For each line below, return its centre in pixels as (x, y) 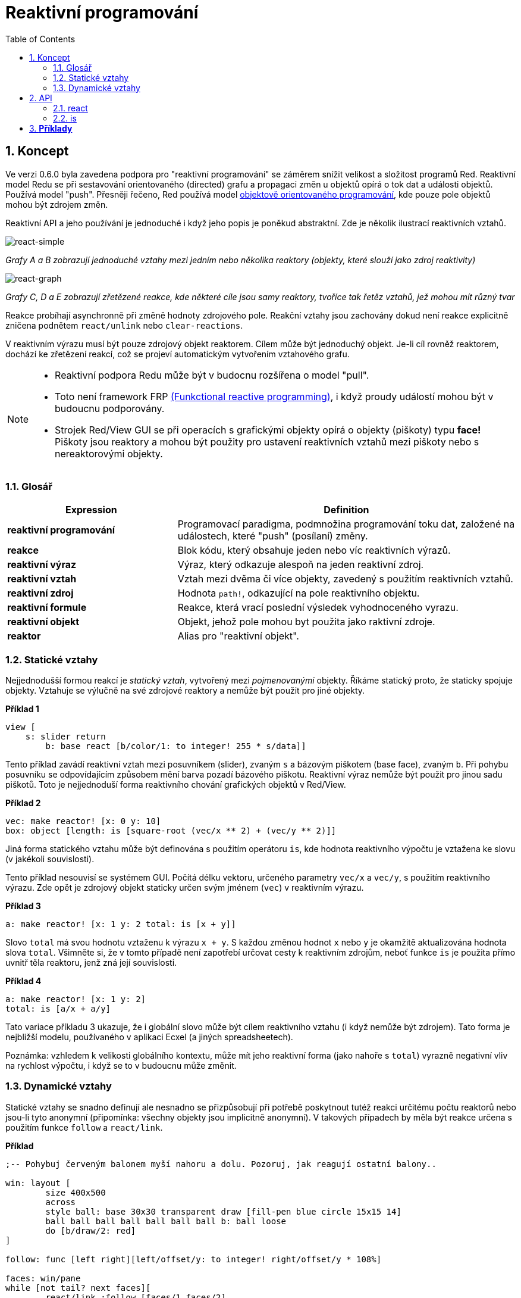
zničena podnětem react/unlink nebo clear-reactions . (124, 325)
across (61, 1202)
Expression (91, 510)
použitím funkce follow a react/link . (84, 1127)
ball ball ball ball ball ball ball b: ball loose (166, 1221)
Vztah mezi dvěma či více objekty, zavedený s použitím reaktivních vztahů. (345, 579)
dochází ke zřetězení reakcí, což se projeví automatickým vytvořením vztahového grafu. (178, 354)
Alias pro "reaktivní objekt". (238, 636)
